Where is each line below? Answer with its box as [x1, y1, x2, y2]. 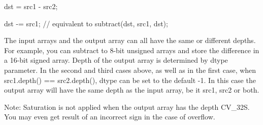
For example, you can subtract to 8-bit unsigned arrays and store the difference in [4, 45, 259, 55]
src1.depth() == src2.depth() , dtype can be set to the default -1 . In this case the [4, 74, 256, 85]
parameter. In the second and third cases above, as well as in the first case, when [4, 64, 256, 75]
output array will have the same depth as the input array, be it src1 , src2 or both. [4, 85, 259, 95]
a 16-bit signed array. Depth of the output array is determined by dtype [4, 55, 228, 65]
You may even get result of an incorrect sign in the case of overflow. [4, 111, 215, 122]
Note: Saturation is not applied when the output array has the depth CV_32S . [4, 101, 250, 112]
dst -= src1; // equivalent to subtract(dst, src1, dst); [4, 18, 168, 28]
